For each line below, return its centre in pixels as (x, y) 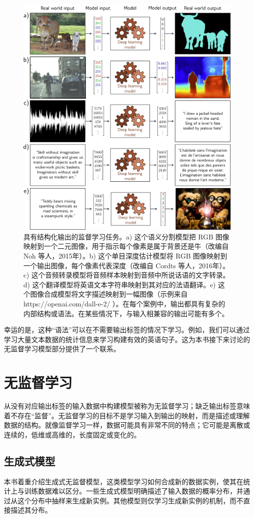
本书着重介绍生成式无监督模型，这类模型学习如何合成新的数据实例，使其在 (124, 481)
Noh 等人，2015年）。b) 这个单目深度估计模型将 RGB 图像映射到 (125, 255)
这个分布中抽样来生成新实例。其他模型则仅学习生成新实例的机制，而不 (130, 500)
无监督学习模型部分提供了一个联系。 (62, 349)
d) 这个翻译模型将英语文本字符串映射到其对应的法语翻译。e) (120, 284)
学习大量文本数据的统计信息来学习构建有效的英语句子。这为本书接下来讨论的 (127, 339)
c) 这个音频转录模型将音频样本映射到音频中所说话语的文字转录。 (127, 275)
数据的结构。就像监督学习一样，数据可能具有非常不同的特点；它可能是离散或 (127, 425)
